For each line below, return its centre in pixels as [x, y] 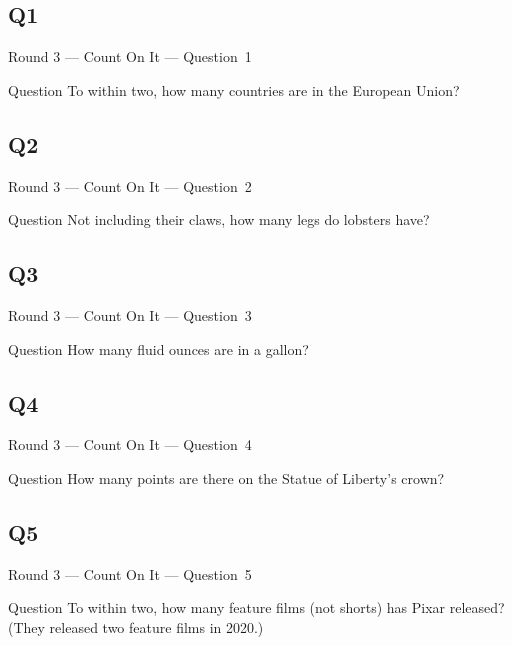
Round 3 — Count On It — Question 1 [130, 56]
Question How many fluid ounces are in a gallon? [158, 348]
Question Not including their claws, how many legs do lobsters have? [219, 219]
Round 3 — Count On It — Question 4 [130, 444]
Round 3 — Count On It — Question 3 [130, 314]
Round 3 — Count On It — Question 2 [130, 185]
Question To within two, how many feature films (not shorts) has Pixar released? [256, 607]
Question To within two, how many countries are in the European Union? [234, 89]
